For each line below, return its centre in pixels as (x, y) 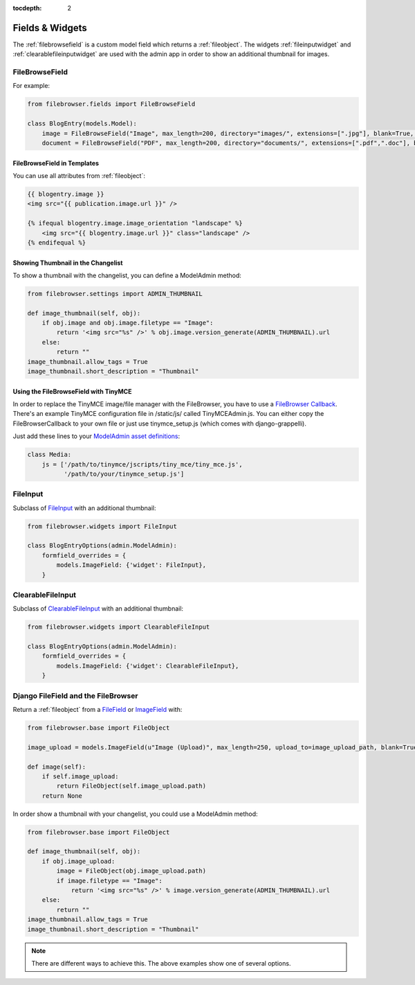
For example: (31, 86)
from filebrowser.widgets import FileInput (102, 526)
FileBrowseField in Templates (56, 163)
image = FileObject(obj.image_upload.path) (131, 871)
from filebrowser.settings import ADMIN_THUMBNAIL (115, 294)
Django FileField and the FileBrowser (75, 695)
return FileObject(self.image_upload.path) (131, 786)
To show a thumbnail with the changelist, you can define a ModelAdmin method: (127, 275)
